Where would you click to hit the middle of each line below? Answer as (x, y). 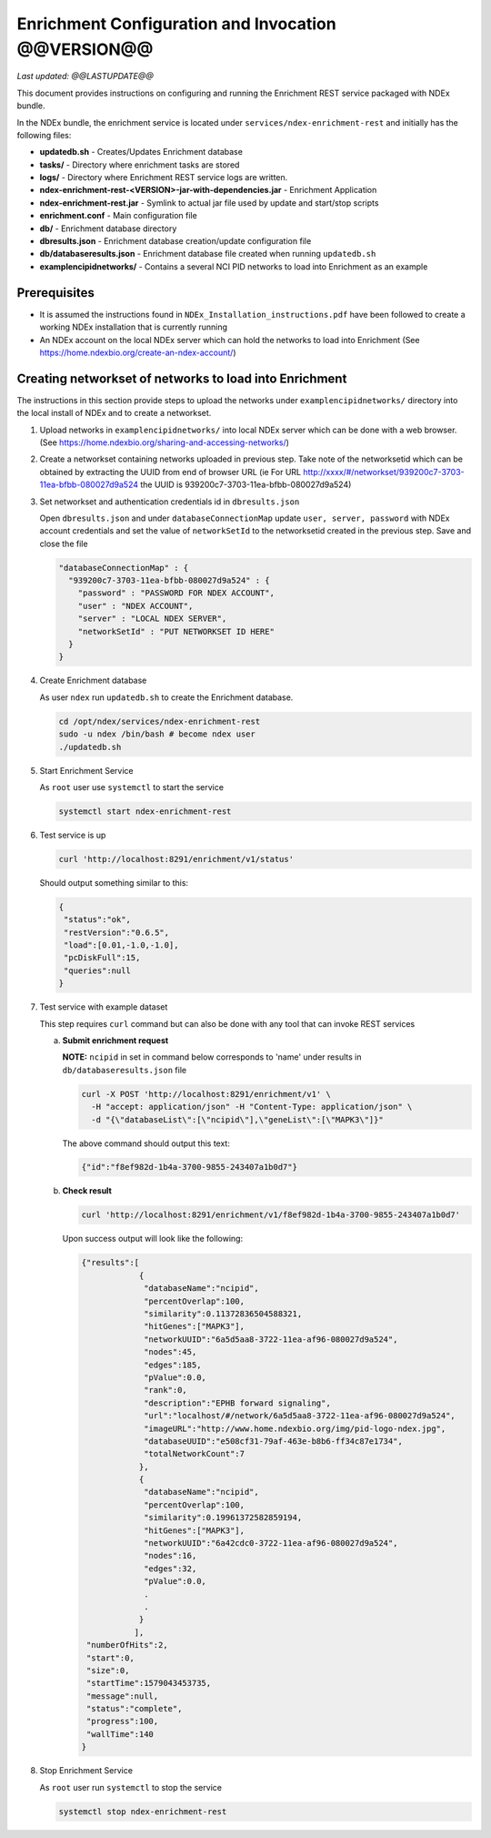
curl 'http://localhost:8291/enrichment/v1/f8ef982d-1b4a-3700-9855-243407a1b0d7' (271, 1215)
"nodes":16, (170, 1556)
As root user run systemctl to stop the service (131, 1787)
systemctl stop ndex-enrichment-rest (143, 1811)
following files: (44, 135)
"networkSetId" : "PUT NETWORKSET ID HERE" (176, 631)
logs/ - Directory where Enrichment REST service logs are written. (164, 178)
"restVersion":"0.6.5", (117, 932)
